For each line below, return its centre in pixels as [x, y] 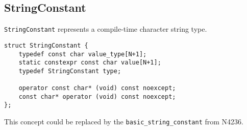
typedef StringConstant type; [70, 71]
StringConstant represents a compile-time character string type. [106, 29]
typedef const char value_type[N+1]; [83, 54]
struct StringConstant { [46, 45]
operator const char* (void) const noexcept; [97, 88]
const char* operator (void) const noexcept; [97, 96]
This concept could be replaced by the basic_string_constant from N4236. [124, 122]
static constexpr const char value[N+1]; [90, 63]
